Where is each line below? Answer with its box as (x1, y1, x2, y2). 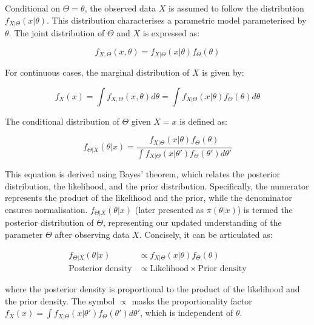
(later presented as (135, 203, 204, 215)
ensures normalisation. (5, 203, 88, 215)
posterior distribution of (5, 216, 94, 229)
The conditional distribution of (5, 114, 119, 127)
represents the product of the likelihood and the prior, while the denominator (5, 191, 292, 204)
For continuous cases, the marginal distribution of (5, 66, 190, 79)
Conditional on (5, 2, 61, 14)
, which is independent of (139, 306, 233, 319)
